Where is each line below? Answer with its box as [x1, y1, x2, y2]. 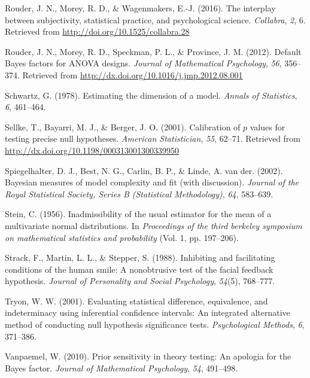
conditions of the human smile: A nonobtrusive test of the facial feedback [5, 263, 273, 275]
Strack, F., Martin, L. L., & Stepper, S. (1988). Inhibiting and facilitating [5, 251, 275, 264]
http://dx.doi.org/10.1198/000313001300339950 [5, 144, 179, 156]
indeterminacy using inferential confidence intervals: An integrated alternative [5, 306, 290, 319]
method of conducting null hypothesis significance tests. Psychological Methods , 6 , [5, 318, 305, 331]
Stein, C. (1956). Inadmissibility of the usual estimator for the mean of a [5, 208, 272, 220]
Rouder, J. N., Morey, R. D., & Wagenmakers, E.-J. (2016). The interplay [5, 2, 276, 14]
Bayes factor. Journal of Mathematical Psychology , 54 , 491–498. [5, 361, 238, 374]
